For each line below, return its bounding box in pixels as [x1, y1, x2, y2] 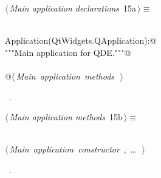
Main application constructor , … [9, 143, 137, 156]
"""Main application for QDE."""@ [5, 46, 131, 58]
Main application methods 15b [9, 111, 123, 123]
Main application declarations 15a [9, 2, 136, 14]
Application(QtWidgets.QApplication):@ [5, 34, 157, 47]
